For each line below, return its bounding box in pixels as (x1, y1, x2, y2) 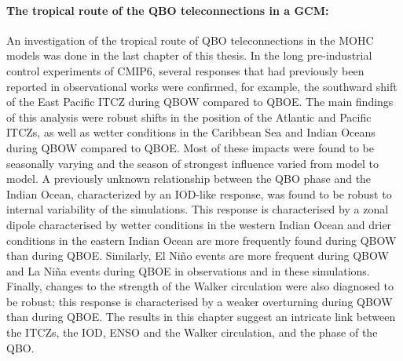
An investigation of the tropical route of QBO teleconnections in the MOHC (6, 31, 374, 48)
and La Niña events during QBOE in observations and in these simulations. (6, 262, 370, 279)
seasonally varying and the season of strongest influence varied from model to (6, 155, 379, 171)
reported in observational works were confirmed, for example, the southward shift (6, 78, 398, 94)
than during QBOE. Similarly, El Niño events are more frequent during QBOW (6, 247, 389, 264)
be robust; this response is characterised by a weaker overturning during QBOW (6, 293, 393, 309)
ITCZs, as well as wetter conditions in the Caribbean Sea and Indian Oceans (6, 124, 376, 140)
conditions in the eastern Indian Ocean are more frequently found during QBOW (6, 232, 397, 248)
